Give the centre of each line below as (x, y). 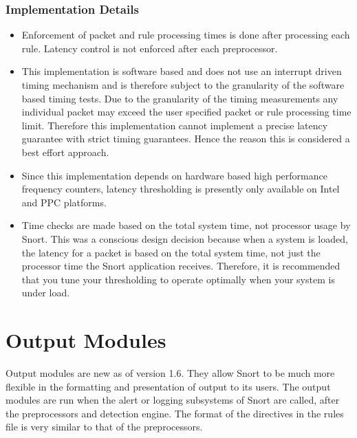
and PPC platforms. (64, 202)
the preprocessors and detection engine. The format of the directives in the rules (175, 413)
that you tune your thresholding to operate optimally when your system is (178, 279)
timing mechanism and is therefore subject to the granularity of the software (183, 85)
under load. (46, 293)
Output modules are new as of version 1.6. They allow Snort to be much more (170, 373)
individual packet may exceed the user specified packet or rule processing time (186, 112)
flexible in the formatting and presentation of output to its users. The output (168, 386)
